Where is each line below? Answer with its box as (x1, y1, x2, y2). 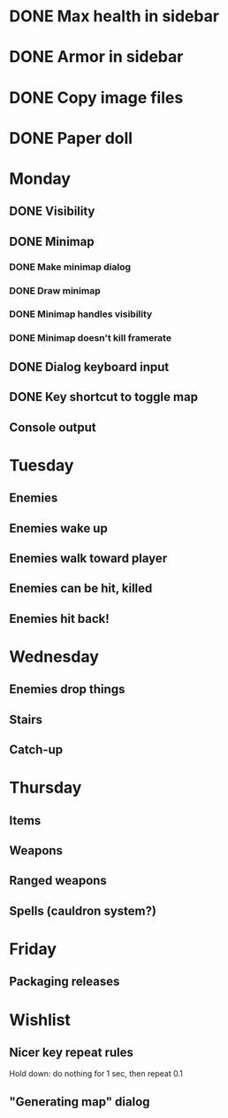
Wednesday (9, 646, 100, 666)
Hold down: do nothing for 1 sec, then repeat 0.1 (9, 1068, 183, 1079)
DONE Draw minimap (9, 284, 101, 296)
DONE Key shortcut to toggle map (9, 390, 199, 405)
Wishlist (9, 1010, 71, 1030)
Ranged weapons (9, 873, 108, 888)
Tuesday (9, 455, 74, 476)
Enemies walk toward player (9, 550, 168, 565)
